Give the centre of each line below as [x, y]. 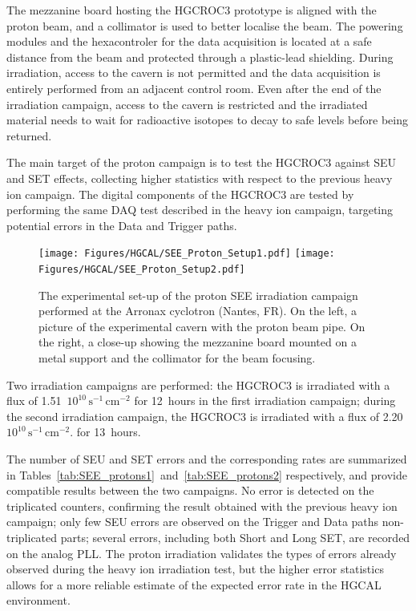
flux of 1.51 [34, 401]
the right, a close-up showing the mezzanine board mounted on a [198, 342]
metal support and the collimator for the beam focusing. [177, 358]
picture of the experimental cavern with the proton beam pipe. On [202, 326]
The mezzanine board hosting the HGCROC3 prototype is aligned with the [192, 10]
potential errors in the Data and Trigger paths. [122, 225]
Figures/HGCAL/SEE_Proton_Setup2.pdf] [142, 269]
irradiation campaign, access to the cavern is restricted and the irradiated [187, 104]
